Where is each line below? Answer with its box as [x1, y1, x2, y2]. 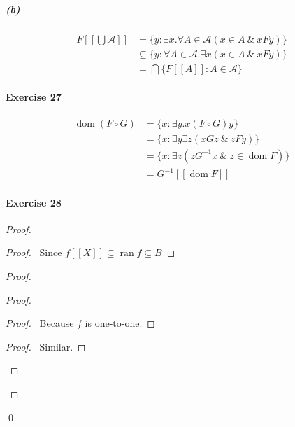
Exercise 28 [6, 195, 62, 209]
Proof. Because [6, 316, 74, 330]
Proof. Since [6, 245, 62, 260]
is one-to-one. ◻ [85, 316, 155, 330]
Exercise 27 [6, 90, 62, 104]
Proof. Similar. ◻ [6, 339, 86, 353]
